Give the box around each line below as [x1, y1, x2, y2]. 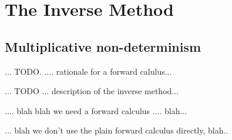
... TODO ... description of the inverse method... [5, 85, 179, 97]
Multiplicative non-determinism [5, 37, 201, 55]
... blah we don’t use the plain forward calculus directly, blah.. [5, 124, 228, 136]
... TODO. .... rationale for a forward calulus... [5, 65, 172, 77]
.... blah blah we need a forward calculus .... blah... [5, 104, 187, 116]
